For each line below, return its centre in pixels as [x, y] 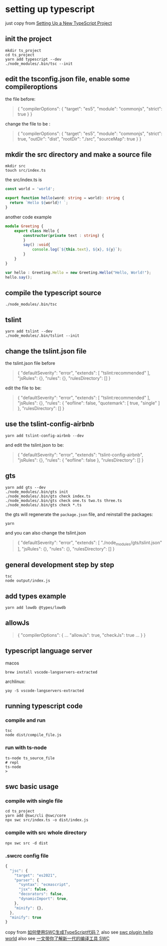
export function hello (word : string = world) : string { [65, 198]
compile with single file [34, 800]
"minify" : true [26, 917]
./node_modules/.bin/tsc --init [39, 64]
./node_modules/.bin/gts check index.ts [48, 496]
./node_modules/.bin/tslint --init [42, 336]
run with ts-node [26, 748]
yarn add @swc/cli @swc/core [36, 816]
